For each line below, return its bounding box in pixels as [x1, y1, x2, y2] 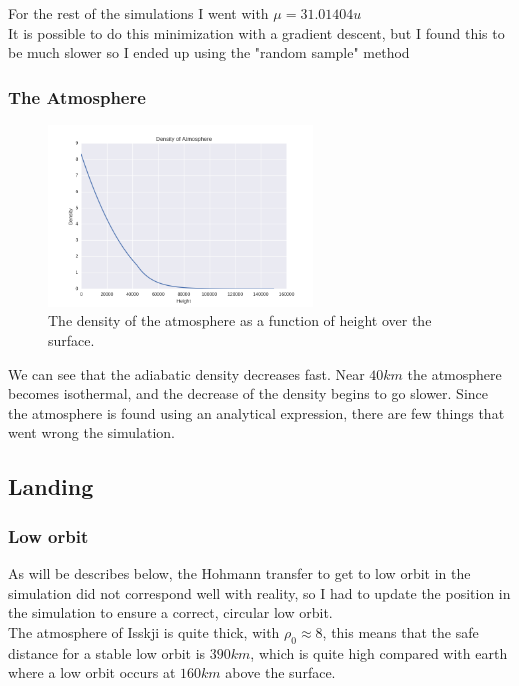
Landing [8, 471, 94, 502]
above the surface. [225, 662, 336, 683]
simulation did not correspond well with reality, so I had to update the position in [8, 582, 511, 603]
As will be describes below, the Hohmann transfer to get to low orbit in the [8, 563, 471, 584]
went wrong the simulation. [8, 422, 175, 443]
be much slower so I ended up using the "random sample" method [8, 42, 410, 63]
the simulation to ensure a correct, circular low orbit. [8, 602, 333, 623]
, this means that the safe [322, 621, 479, 642]
